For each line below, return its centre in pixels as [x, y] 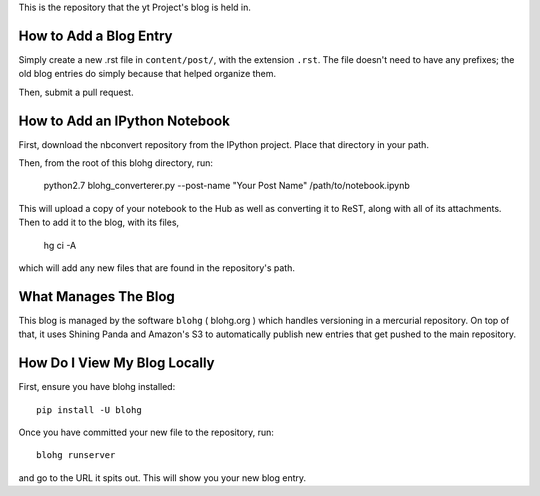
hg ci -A [60, 245]
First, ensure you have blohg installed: [97, 387]
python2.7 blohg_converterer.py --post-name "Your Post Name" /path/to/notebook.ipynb [226, 186]
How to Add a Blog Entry [96, 35]
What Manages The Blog [96, 296]
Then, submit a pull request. [76, 92]
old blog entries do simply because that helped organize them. [147, 74]
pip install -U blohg [89, 409]
